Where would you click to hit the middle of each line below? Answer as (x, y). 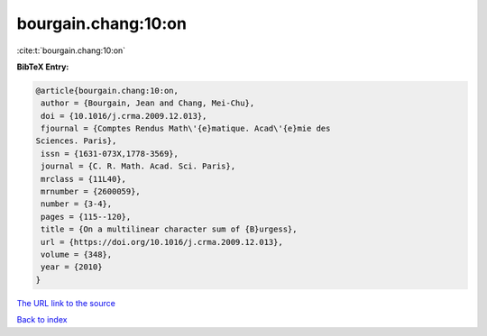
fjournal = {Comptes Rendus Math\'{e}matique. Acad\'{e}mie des (186, 129)
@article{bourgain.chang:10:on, (107, 91)
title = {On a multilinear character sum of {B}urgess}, (169, 229)
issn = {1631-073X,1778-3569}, (110, 154)
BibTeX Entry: (43, 67)
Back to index (42, 320)
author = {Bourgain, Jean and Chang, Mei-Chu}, (148, 103)
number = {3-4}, (77, 204)
